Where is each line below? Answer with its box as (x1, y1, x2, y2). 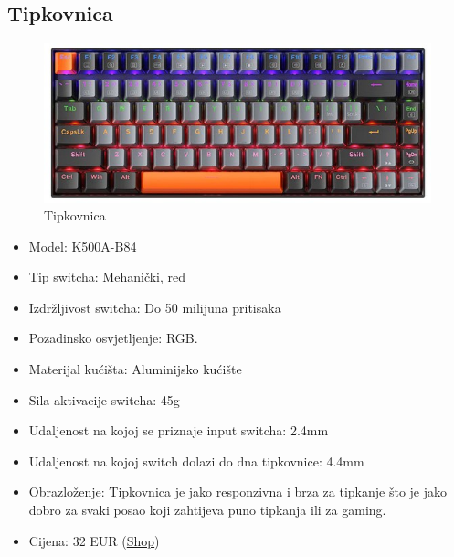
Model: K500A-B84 (28, 236, 137, 255)
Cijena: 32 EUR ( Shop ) (28, 530, 160, 550)
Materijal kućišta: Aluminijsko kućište (28, 359, 242, 379)
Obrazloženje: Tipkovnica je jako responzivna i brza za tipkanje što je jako (28, 482, 448, 501)
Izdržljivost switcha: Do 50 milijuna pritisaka (28, 297, 281, 316)
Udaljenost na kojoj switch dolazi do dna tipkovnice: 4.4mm (28, 451, 364, 470)
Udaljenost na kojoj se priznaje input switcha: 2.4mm (28, 421, 329, 440)
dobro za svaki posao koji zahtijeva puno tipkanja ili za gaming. (28, 500, 386, 520)
